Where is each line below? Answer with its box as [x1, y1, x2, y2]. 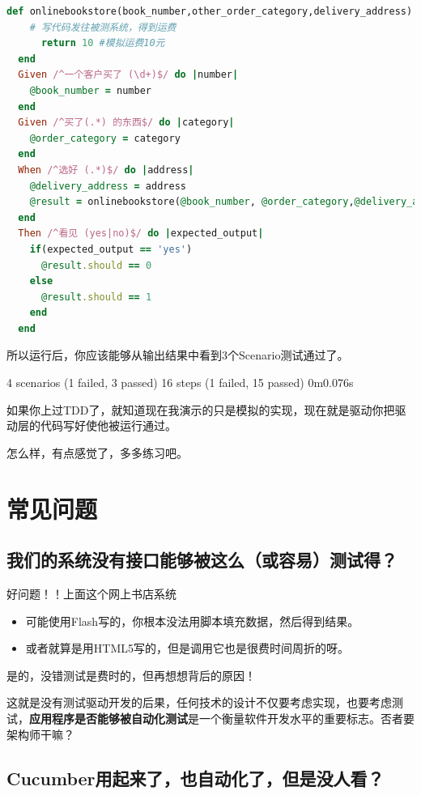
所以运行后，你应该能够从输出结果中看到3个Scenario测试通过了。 [6, 346, 349, 363]
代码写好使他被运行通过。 [40, 417, 176, 434]
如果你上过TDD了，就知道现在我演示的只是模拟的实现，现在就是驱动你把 [6, 401, 395, 418]
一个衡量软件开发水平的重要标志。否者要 [198, 709, 415, 726]
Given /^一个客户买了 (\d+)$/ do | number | [18, 69, 239, 81]
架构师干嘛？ [6, 725, 74, 742]
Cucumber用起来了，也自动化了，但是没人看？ [6, 765, 385, 790]
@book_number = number [29, 84, 152, 96]
